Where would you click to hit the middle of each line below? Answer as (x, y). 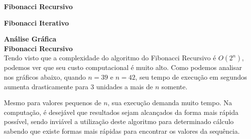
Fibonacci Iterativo (36, 22)
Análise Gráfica (30, 39)
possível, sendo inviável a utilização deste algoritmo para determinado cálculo (119, 121)
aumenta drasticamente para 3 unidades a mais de (78, 86)
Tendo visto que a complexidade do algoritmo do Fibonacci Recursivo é (110, 58)
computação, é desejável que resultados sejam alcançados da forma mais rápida (121, 112)
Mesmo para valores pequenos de (53, 103)
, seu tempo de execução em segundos (191, 76)
